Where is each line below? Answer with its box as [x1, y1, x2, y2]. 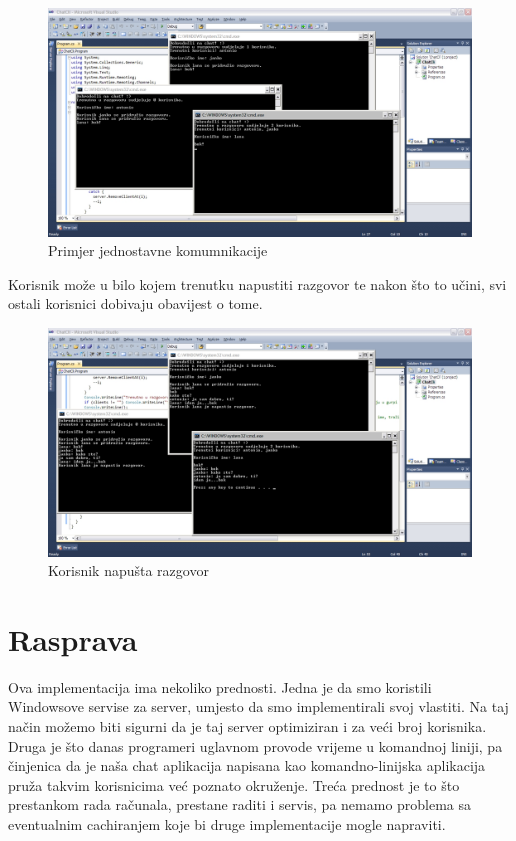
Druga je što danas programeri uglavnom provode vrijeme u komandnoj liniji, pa [8, 735, 503, 756]
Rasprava [8, 618, 138, 659]
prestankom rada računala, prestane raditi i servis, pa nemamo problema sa [8, 794, 472, 815]
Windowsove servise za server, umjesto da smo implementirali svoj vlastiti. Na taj [8, 696, 509, 717]
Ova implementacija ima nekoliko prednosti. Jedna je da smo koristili [8, 676, 432, 697]
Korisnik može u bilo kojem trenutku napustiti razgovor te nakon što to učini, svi [8, 273, 507, 294]
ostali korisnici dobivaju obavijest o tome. [8, 293, 263, 314]
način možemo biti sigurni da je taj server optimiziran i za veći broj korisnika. [8, 716, 487, 736]
